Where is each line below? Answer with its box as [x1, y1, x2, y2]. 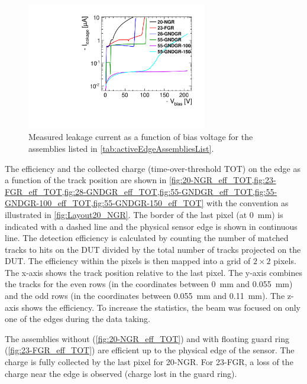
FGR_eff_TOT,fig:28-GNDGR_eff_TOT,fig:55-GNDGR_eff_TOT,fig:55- [5, 185, 277, 197]
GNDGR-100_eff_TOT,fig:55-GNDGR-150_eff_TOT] [5, 197, 204, 209]
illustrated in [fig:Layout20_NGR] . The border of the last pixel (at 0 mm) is [5, 208, 283, 220]
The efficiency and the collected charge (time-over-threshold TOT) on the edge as [5, 162, 300, 174]
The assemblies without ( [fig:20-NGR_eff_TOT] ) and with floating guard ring [5, 332, 289, 344]
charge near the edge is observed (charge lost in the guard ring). [5, 367, 237, 379]
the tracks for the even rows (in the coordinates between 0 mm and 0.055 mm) [5, 278, 293, 290]
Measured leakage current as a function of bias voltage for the [28, 131, 253, 143]
